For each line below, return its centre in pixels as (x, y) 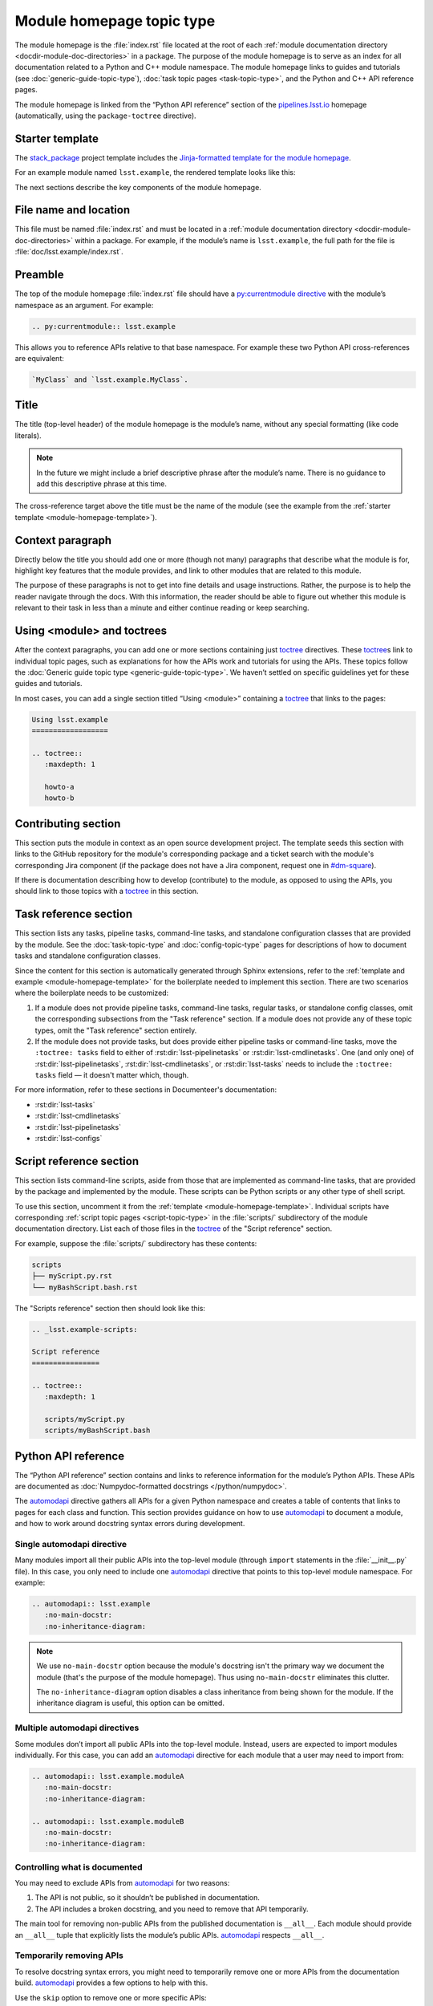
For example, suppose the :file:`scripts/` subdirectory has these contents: (136, 1243)
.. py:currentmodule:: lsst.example (104, 326)
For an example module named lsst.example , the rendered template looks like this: (155, 173)
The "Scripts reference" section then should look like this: (110, 1308)
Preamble (39, 275)
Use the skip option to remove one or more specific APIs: (111, 1997)
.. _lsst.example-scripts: (85, 1329)
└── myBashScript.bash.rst (85, 1287)
